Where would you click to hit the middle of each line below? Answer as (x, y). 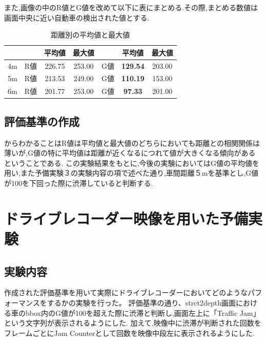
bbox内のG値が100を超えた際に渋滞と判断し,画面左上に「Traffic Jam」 (143, 312)
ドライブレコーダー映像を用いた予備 (126, 218)
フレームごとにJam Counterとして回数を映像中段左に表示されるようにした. (130, 333)
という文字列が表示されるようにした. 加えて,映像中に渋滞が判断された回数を (133, 323)
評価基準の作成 (42, 121)
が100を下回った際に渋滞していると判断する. (79, 183)
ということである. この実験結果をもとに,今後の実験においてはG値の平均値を (132, 163)
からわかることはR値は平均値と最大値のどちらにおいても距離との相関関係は (132, 143)
